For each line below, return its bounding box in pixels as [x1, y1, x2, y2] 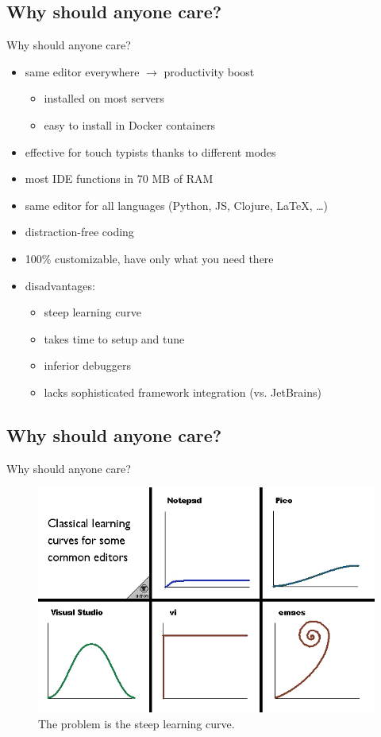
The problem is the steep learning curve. [38, 715, 235, 731]
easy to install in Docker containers [44, 116, 216, 133]
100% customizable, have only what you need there [25, 250, 274, 266]
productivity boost [164, 63, 255, 80]
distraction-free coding [25, 223, 134, 240]
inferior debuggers [44, 357, 132, 374]
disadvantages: [25, 277, 95, 293]
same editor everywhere [25, 63, 140, 80]
